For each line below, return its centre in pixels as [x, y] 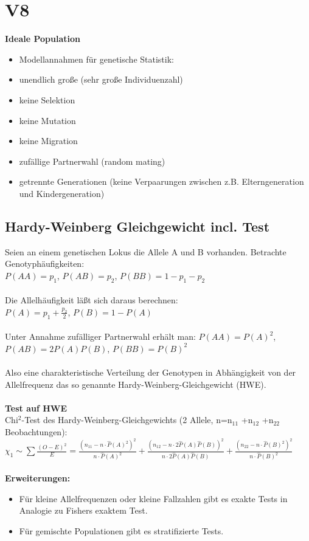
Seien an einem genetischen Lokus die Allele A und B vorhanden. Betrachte [146, 251]
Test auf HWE [36, 408]
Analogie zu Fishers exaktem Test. [83, 510]
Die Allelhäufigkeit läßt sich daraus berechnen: [92, 300]
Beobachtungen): [36, 431]
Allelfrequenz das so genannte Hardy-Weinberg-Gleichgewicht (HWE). [136, 384]
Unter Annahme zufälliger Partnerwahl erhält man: [100, 336]
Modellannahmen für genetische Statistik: [96, 59]
